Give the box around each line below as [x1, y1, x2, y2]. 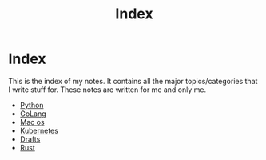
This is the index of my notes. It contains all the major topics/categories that [8, 76, 258, 86]
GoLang [19, 109, 46, 118]
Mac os [19, 117, 46, 126]
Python [19, 100, 44, 110]
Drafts [19, 134, 41, 144]
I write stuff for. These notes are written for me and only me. [8, 85, 207, 94]
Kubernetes [19, 126, 58, 135]
